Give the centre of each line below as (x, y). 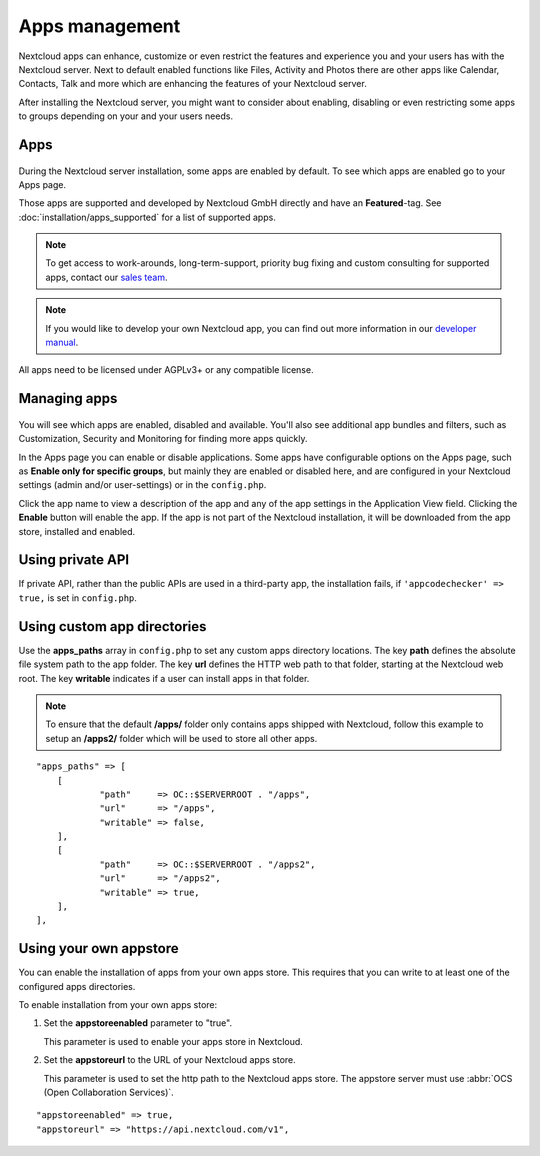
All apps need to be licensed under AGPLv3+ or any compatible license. (166, 370)
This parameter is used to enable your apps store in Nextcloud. (173, 1041)
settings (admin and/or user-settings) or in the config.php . (142, 485)
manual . (62, 342)
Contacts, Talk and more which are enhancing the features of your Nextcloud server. (192, 84)
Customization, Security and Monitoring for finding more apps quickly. (163, 439)
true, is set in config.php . (77, 597)
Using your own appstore (98, 948)
